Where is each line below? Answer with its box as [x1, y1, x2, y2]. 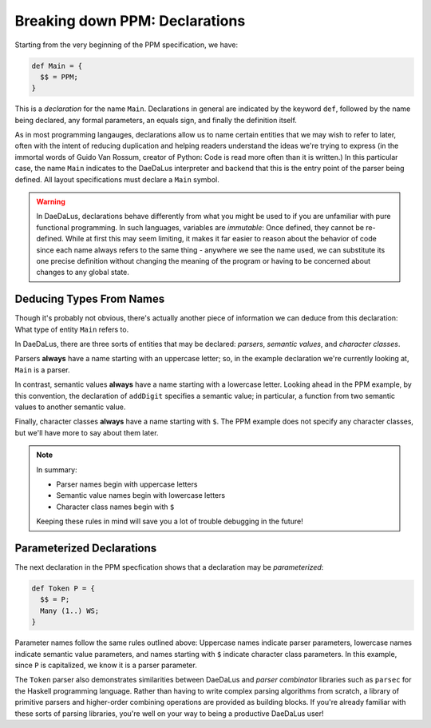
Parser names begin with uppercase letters [56, 479, 198, 489]
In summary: [36, 464, 77, 475]
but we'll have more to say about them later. [14, 428, 159, 437]
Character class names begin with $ [56, 502, 175, 511]
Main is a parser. [14, 364, 70, 375]
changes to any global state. [36, 268, 129, 277]
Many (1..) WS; [40, 606, 100, 615]
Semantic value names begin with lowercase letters [56, 491, 226, 500]
